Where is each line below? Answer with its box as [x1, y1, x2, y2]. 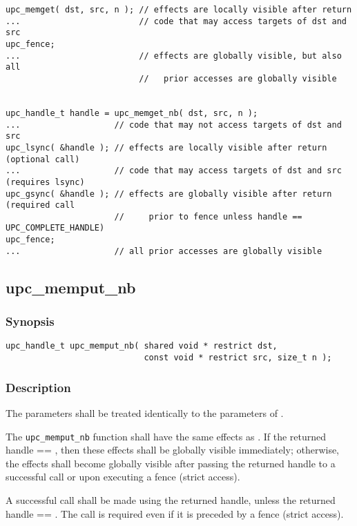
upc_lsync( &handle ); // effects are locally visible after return [6, 142, 327, 153]
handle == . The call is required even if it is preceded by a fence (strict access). [6, 506, 344, 520]
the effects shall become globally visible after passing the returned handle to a [6, 456, 336, 470]
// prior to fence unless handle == [114, 211, 302, 222]
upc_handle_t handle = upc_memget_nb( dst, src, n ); [6, 108, 258, 118]
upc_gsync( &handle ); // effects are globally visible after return [6, 188, 332, 199]
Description [6, 378, 71, 396]
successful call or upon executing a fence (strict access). [6, 469, 240, 484]
